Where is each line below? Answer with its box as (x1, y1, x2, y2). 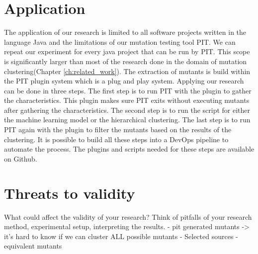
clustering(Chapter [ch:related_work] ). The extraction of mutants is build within (4, 66, 251, 76)
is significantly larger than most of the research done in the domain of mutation (4, 56, 247, 66)
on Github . (4, 153, 37, 164)
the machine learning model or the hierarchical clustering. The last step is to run (4, 114, 251, 125)
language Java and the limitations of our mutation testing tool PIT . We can (4, 36, 236, 47)
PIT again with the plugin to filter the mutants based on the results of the (4, 124, 232, 135)
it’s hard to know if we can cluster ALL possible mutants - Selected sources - (4, 231, 238, 241)
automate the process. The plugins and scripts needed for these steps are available (4, 144, 255, 154)
